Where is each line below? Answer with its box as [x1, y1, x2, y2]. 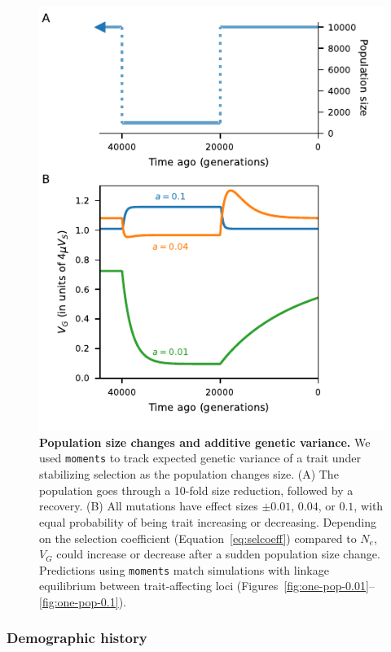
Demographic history [7, 628, 147, 648]
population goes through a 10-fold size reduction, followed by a [39, 481, 354, 498]
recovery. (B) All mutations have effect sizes [39, 497, 258, 514]
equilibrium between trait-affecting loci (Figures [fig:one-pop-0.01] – [39, 577, 375, 594]
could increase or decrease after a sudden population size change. [56, 545, 380, 562]
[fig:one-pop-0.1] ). [39, 593, 126, 610]
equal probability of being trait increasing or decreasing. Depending [39, 513, 376, 530]
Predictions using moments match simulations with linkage [39, 561, 329, 578]
